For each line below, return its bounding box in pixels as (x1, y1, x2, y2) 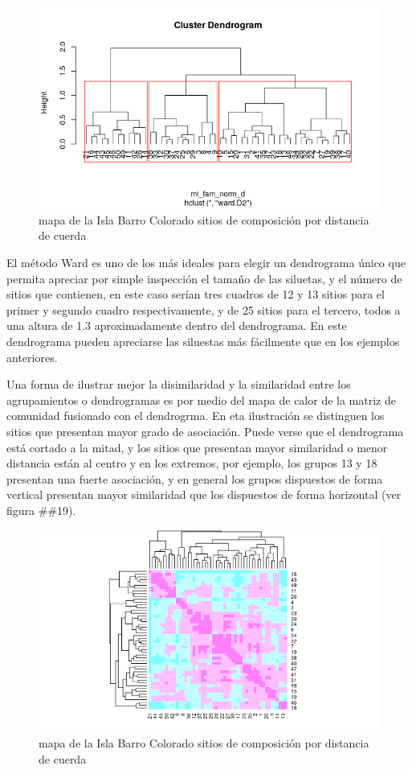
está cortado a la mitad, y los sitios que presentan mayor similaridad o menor (6, 439, 388, 455)
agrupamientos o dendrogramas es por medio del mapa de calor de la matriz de (6, 391, 396, 408)
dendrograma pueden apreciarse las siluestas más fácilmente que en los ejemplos (6, 332, 400, 349)
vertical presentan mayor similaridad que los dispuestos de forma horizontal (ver (6, 486, 402, 503)
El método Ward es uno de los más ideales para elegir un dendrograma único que (6, 253, 406, 270)
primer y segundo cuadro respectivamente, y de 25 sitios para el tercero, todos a (6, 301, 401, 318)
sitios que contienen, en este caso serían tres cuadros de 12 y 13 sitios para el (6, 286, 385, 303)
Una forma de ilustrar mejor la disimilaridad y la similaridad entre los (6, 376, 351, 393)
